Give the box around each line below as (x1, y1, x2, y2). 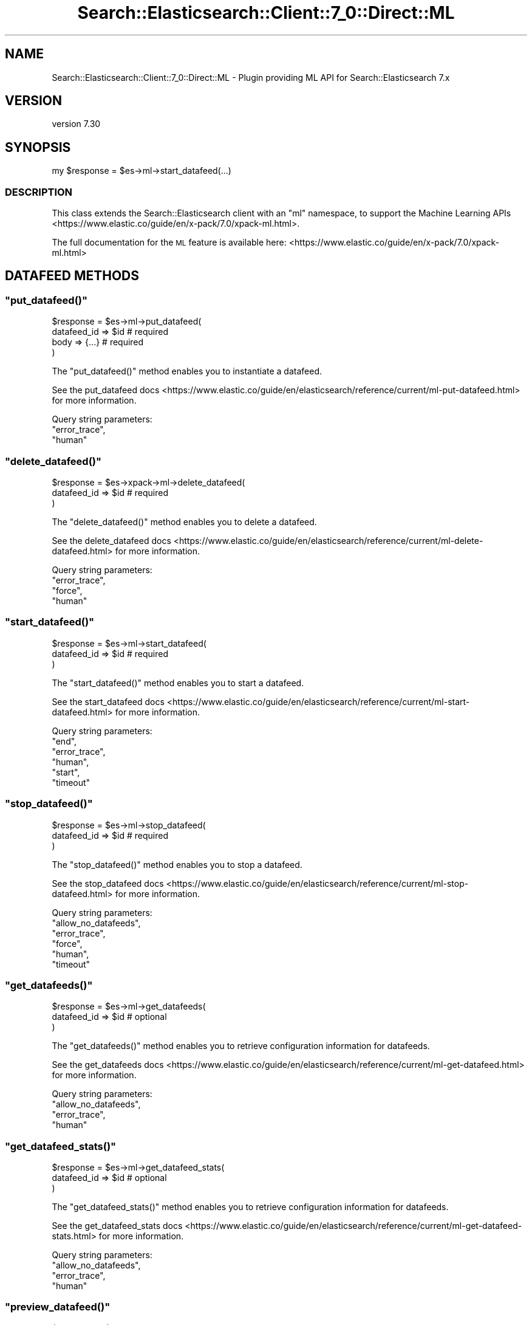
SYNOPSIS (5, 139, 71, 155)
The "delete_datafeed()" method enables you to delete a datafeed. (52, 517, 317, 527)
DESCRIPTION (5, 185, 73, 198)
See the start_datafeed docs (52, 696, 165, 707)
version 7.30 (52, 119, 101, 129)
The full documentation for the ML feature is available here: (52, 237, 287, 248)
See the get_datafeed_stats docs (52, 1220, 183, 1231)
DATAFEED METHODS (5, 268, 140, 284)
